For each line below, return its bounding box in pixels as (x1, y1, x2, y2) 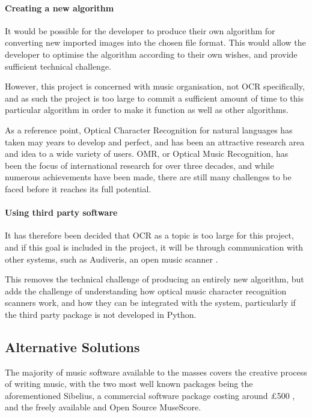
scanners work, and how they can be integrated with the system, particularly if (5, 296, 296, 309)
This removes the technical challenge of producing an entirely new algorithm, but (5, 273, 304, 285)
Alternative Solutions (5, 337, 140, 356)
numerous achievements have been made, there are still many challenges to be (5, 171, 292, 183)
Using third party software (5, 206, 118, 219)
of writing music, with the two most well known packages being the (5, 377, 253, 390)
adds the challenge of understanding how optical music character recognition (5, 284, 287, 297)
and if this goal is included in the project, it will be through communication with (5, 240, 304, 253)
